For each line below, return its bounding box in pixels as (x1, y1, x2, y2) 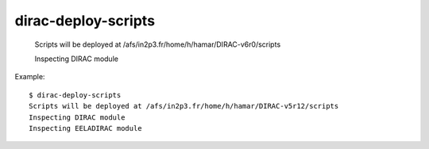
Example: (14, 72, 45, 82)
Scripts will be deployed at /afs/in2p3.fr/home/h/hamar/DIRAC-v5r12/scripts (29, 101, 339, 111)
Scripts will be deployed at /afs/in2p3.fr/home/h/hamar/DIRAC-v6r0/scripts (34, 40, 281, 49)
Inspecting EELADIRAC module (29, 124, 142, 132)
